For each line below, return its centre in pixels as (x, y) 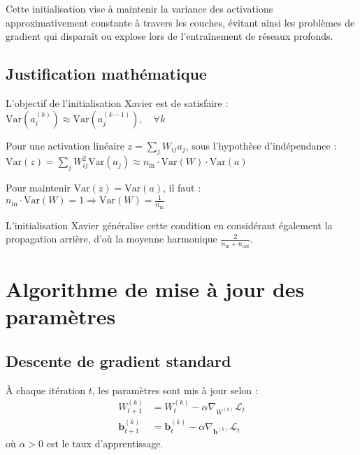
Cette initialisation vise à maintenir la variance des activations (139, 8)
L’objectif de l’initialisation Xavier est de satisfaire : (117, 102)
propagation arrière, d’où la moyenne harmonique (111, 239)
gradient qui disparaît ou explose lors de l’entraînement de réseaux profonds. (170, 36)
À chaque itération (45, 390)
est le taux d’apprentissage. (105, 443)
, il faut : (182, 188)
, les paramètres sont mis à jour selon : (175, 390)
